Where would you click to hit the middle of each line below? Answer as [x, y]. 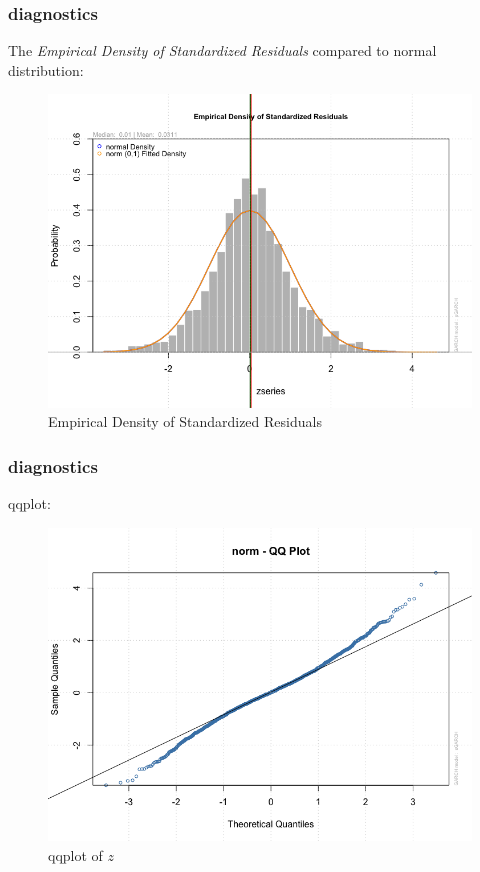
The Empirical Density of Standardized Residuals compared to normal [222, 50]
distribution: [46, 69]
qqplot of [75, 854]
